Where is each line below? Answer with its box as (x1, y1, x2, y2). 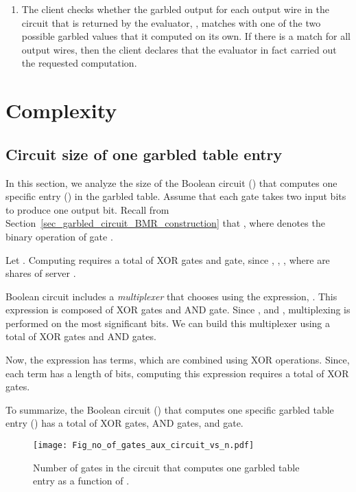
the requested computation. (21, 56, 137, 70)
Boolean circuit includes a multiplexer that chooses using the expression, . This (5, 289, 337, 303)
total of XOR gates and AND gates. (5, 329, 156, 344)
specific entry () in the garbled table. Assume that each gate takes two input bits (5, 189, 346, 203)
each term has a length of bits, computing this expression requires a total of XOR (5, 366, 349, 380)
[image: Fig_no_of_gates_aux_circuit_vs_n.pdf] (33, 440, 254, 451)
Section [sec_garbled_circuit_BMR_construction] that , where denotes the (5, 216, 325, 230)
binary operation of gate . (5, 229, 113, 243)
